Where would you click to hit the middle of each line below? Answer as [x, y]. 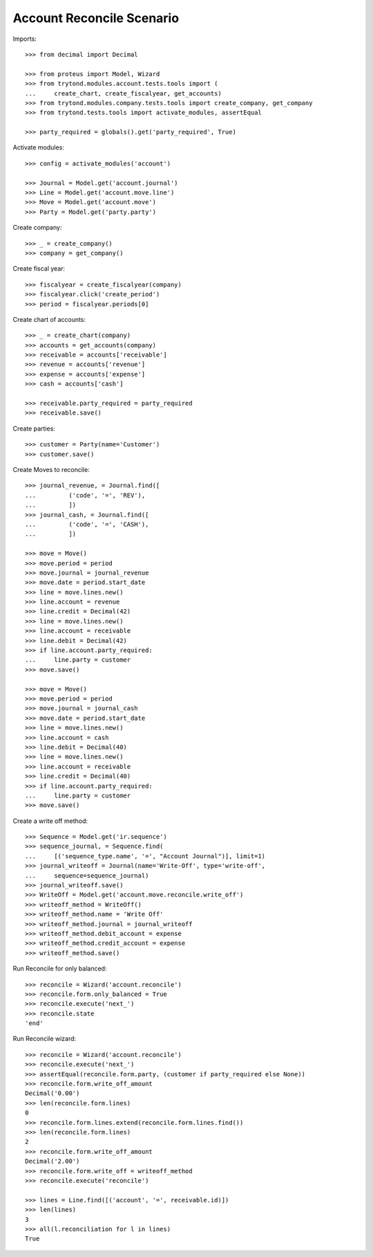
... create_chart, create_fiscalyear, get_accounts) [124, 93]
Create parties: [34, 428]
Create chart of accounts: [49, 319]
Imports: [25, 39]
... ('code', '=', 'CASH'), [87, 524]
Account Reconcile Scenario [96, 18]
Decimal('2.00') [52, 1161]
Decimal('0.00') [52, 1093]
